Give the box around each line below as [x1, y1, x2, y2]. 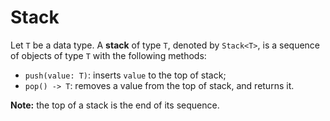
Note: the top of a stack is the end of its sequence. [10, 99, 220, 111]
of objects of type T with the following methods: [10, 49, 207, 61]
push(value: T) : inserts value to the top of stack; [24, 69, 227, 81]
